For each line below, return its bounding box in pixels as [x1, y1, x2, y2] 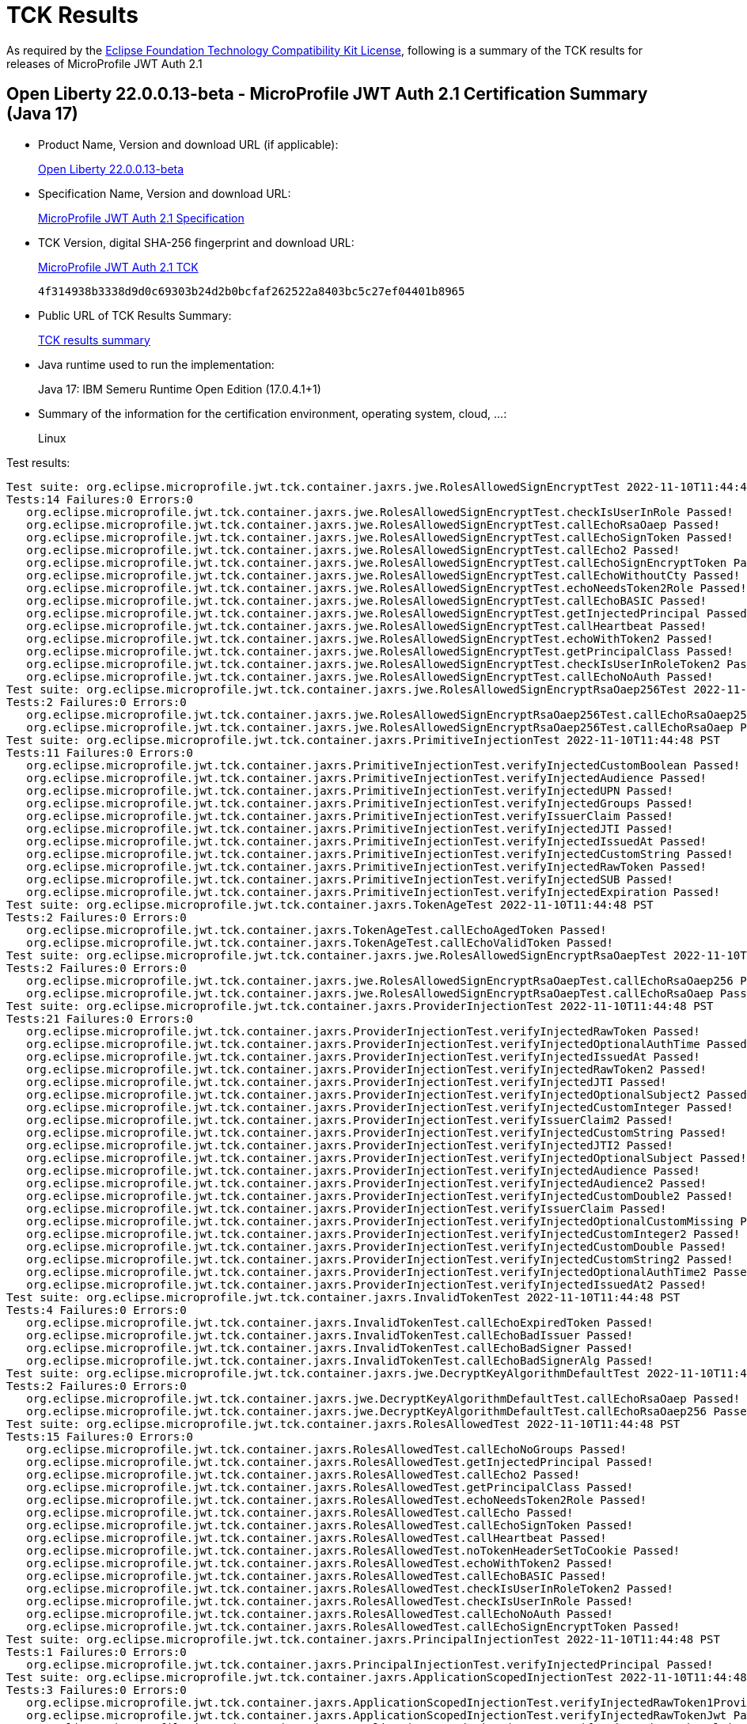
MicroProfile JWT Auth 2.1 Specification [38, 211, 245, 225]
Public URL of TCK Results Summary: [38, 308, 232, 322]
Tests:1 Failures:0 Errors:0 [6, 1645, 187, 1658]
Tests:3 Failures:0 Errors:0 [6, 1683, 187, 1696]
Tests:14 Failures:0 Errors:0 [6, 492, 194, 506]
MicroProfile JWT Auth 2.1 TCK [38, 260, 199, 274]
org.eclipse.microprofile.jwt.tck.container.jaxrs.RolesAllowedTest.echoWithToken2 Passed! [26, 1556, 614, 1570]
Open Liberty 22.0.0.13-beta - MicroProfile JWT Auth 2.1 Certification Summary [6, 84, 648, 104]
